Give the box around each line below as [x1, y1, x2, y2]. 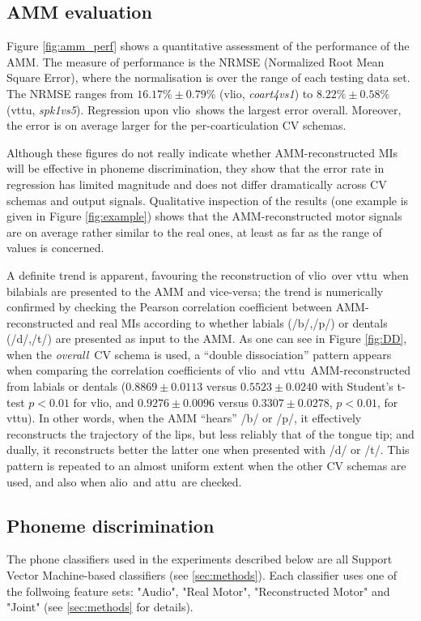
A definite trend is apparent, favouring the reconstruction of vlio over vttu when [6, 266, 409, 283]
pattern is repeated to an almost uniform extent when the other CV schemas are [6, 457, 406, 474]
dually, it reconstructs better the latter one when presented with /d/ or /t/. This [6, 441, 410, 458]
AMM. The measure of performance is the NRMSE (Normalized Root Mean [6, 53, 385, 70]
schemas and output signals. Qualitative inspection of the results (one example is [6, 191, 409, 208]
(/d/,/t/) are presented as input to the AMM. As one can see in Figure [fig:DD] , [6, 330, 407, 347]
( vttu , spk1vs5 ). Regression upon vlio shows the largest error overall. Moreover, [6, 101, 402, 118]
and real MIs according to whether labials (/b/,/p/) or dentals [77, 314, 388, 331]
